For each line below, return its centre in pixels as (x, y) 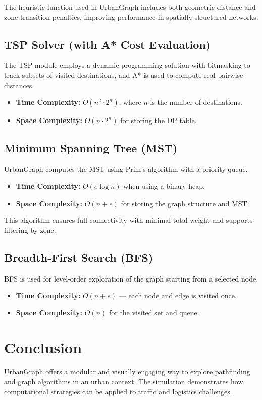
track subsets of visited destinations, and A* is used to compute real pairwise (124, 75)
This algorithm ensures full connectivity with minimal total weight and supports (128, 220)
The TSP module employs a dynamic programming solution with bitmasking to (127, 65)
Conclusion (43, 347)
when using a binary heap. (164, 186)
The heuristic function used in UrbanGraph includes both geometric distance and (130, 7)
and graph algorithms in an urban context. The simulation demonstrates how (124, 382)
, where (130, 102)
